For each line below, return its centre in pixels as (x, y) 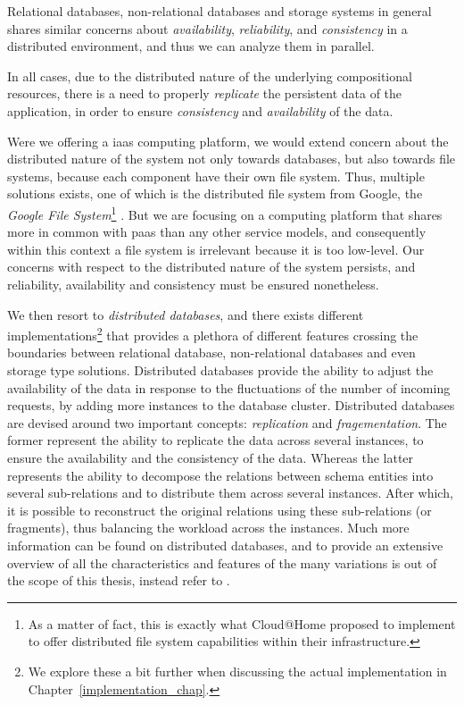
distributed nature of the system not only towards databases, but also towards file (232, 159)
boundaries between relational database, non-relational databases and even (211, 352)
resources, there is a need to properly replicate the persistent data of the (205, 93)
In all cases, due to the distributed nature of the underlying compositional (210, 76)
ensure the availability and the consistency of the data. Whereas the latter (211, 457)
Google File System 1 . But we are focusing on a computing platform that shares (225, 213)
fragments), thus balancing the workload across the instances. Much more (208, 528)
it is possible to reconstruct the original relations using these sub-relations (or (220, 510)
